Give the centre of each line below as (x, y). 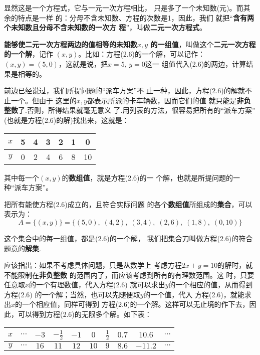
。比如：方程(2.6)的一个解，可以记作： (142, 54)
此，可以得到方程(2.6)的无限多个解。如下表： (78, 314)
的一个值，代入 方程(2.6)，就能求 (197, 294)
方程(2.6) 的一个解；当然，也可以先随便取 (72, 294)
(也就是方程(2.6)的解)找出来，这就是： (67, 120)
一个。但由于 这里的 (44, 100)
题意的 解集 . (23, 248)
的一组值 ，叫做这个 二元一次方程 (203, 44)
